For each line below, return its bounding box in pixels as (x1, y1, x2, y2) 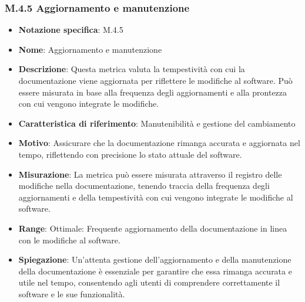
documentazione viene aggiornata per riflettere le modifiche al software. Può (18, 74, 293, 86)
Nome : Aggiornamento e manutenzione (18, 43, 162, 55)
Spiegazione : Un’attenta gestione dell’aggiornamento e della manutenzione (18, 253, 291, 266)
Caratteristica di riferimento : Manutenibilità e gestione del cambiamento (18, 117, 296, 129)
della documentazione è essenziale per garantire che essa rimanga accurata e (18, 264, 292, 277)
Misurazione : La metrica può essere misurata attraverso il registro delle (18, 168, 282, 180)
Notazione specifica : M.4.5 (18, 23, 123, 36)
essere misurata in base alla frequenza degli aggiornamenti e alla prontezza (18, 86, 287, 98)
